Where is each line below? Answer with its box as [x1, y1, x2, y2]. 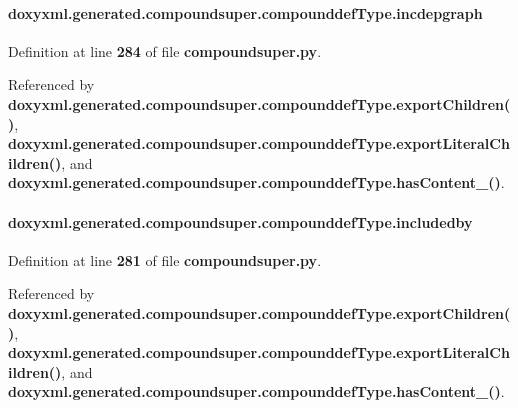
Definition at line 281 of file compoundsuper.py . [8, 249, 322, 270]
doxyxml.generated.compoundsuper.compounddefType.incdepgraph [8, 2, 483, 23]
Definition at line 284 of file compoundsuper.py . [8, 40, 322, 61]
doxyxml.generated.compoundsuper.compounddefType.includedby [8, 211, 473, 232]
